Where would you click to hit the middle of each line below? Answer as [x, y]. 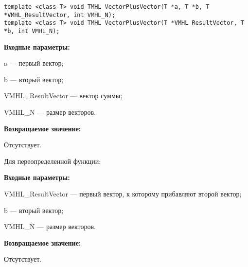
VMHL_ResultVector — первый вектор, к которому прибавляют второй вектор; [123, 193]
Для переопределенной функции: [53, 161]
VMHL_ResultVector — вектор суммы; [63, 96]
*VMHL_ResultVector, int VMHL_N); [60, 15]
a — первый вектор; [34, 63]
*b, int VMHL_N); [32, 31]
